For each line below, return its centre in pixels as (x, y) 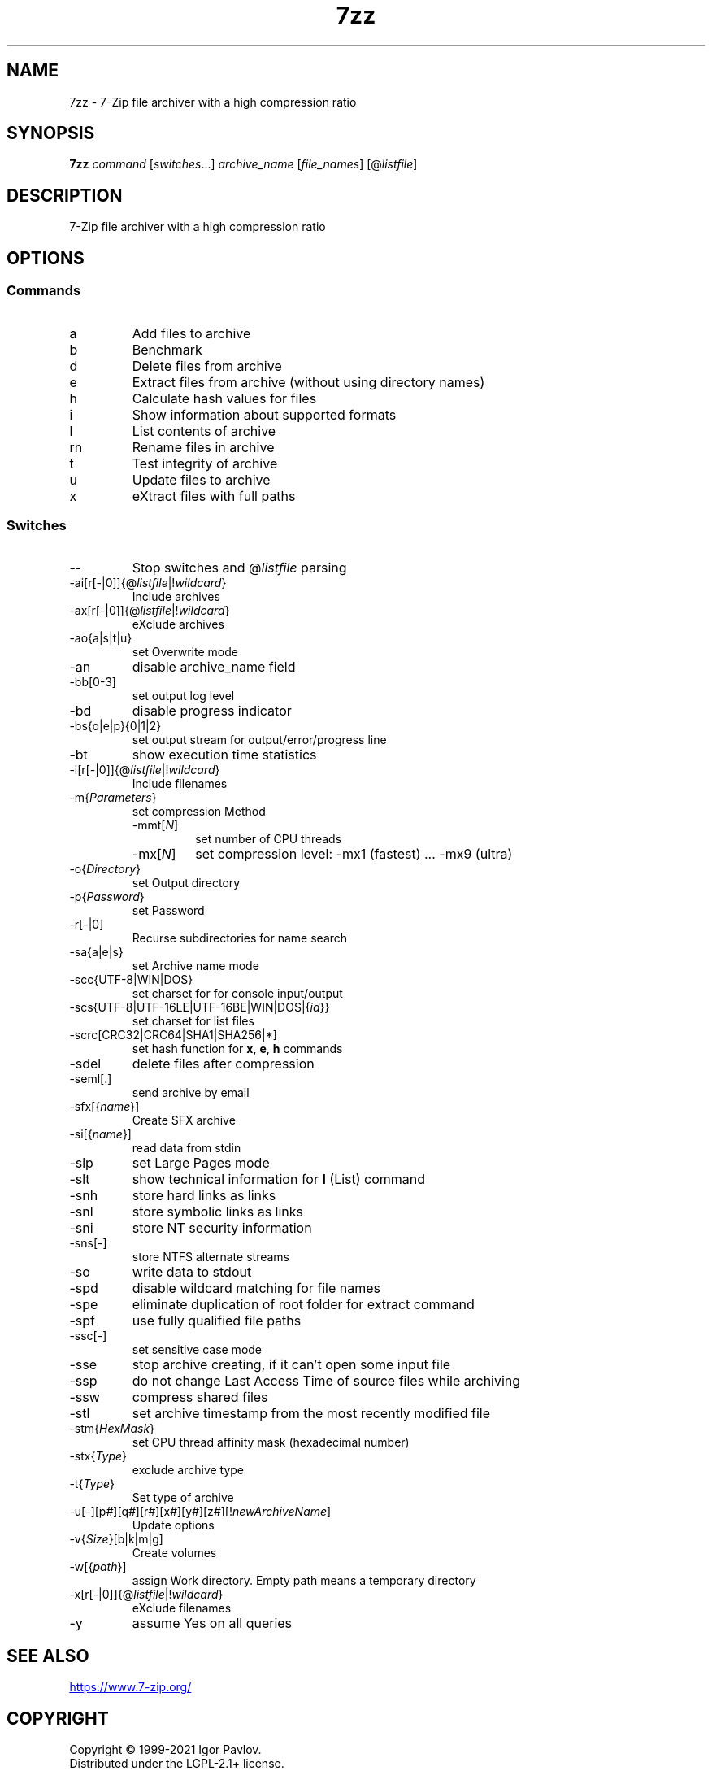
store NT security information (222, 1228)
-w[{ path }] (98, 1567)
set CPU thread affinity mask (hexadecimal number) (271, 1442)
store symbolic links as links (218, 1212)
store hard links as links (204, 1196)
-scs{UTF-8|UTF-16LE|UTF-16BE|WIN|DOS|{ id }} (200, 1007)
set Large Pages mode (201, 1163)
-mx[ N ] (154, 854)
